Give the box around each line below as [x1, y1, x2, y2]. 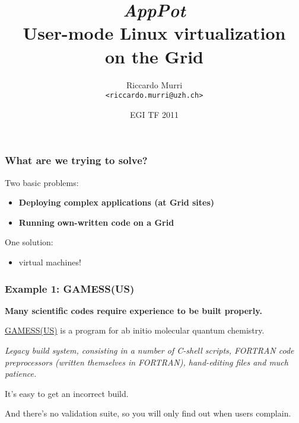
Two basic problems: [5, 176, 79, 188]
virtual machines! [18, 256, 81, 268]
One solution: [5, 236, 53, 248]
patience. [5, 367, 37, 380]
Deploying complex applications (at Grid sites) [18, 196, 215, 209]
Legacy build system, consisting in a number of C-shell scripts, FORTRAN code [5, 344, 294, 357]
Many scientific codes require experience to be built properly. [5, 304, 262, 316]
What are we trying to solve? [5, 153, 148, 168]
